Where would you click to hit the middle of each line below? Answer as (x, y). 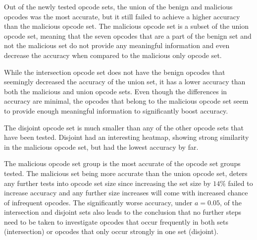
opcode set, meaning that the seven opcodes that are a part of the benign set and (128, 35)
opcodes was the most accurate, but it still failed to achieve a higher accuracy (122, 16)
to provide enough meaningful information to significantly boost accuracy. (116, 110)
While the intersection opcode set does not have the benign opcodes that (115, 72)
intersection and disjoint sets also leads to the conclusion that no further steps (123, 212)
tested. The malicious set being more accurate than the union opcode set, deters (126, 173)
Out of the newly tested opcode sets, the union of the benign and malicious (118, 6)
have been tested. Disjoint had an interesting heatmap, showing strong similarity (127, 137)
